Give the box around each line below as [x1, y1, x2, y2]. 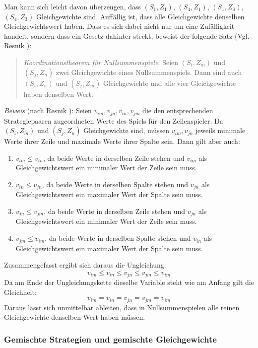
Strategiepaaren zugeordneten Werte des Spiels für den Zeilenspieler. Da [4, 115, 223, 126]
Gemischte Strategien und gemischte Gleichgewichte [4, 333, 217, 345]
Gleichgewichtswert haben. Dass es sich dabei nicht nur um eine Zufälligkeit [4, 21, 235, 31]
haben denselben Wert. [23, 88, 93, 99]
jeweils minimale [195, 125, 246, 136]
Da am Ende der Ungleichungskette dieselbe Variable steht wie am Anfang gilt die [4, 277, 254, 287]
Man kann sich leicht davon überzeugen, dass [4, 1, 141, 11]
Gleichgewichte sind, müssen [83, 125, 170, 136]
